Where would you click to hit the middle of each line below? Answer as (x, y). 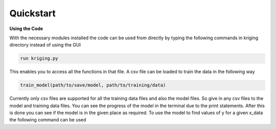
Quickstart (33, 13)
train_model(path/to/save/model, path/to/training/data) (93, 85)
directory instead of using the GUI (45, 45)
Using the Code (26, 29)
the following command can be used (48, 120)
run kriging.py (39, 58)
